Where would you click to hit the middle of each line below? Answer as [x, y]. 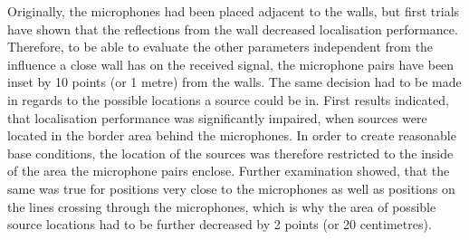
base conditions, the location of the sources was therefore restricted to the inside [230, 153]
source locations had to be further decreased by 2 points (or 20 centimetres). [220, 224]
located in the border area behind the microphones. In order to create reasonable [232, 135]
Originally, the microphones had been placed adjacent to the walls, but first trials [234, 11]
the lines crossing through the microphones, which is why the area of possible [222, 206]
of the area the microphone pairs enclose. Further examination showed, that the [229, 171]
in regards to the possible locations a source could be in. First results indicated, [228, 99]
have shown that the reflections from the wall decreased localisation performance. [233, 29]
